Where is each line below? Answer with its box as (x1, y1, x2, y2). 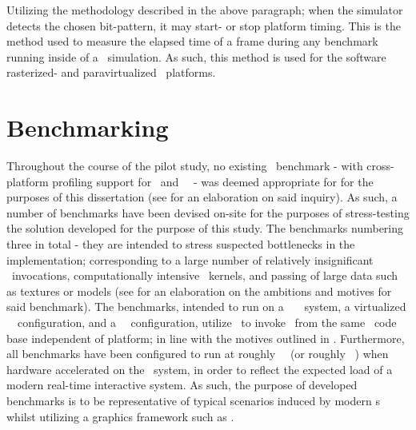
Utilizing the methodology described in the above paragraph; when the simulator (6, 2, 403, 18)
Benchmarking (6, 111, 169, 144)
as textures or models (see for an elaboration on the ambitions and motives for (6, 282, 392, 299)
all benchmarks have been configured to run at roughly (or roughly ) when (6, 345, 389, 362)
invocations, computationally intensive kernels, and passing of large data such (11, 267, 398, 284)
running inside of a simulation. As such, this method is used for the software (6, 48, 386, 65)
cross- (366, 157, 394, 174)
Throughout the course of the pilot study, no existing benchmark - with (6, 157, 363, 174)
